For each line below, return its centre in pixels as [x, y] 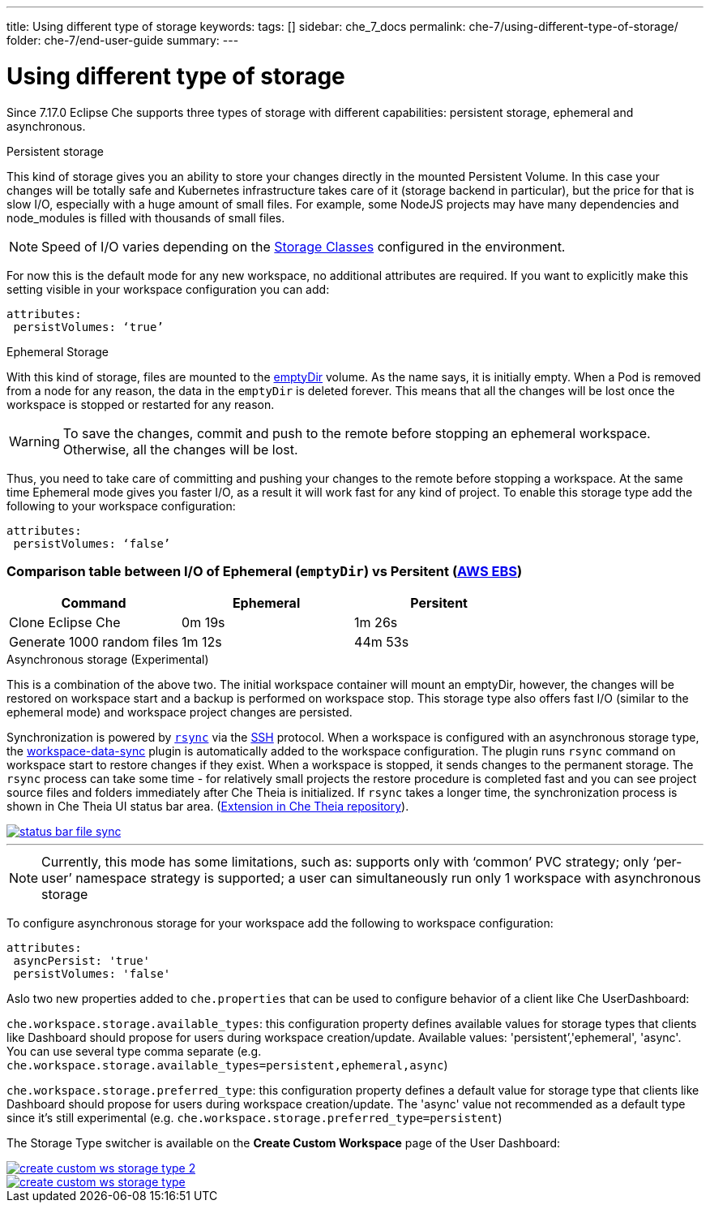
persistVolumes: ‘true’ [88, 327]
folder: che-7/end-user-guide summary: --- [123, 40]
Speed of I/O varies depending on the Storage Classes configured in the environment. [304, 246]
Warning [34, 441]
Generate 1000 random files [94, 642]
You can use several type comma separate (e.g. [134, 1052]
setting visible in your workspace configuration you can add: [168, 289]
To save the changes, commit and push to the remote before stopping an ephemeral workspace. [357, 433]
